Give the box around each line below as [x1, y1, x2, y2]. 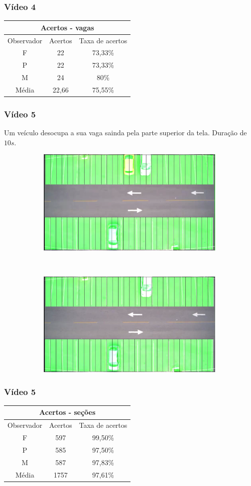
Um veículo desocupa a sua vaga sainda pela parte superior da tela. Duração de [4, 127, 247, 138]
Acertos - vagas [40, 22, 94, 32]
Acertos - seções [39, 407, 96, 417]
